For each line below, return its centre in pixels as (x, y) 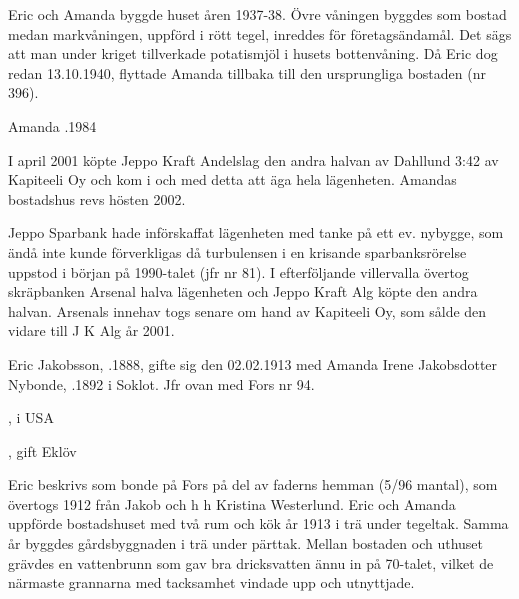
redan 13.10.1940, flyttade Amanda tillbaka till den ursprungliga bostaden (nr (247, 72)
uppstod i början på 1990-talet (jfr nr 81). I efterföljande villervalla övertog (238, 271)
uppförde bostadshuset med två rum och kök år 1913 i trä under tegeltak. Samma (258, 523)
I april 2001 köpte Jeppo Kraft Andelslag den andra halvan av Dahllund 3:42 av (253, 159)
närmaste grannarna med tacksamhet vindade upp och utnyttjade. (211, 582)
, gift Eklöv (42, 450)
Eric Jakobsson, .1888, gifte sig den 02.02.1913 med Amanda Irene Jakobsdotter (253, 363)
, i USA (31, 417)
